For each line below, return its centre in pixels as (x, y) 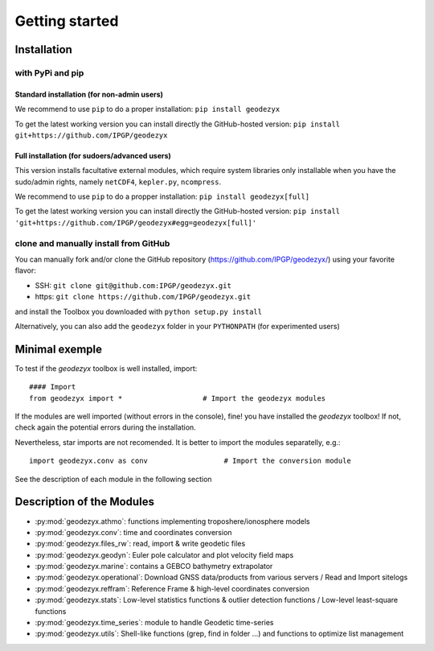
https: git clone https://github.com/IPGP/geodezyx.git (143, 297)
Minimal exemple (59, 349)
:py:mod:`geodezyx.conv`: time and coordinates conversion (133, 532)
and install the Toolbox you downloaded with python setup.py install (139, 311)
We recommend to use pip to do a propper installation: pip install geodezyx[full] (162, 196)
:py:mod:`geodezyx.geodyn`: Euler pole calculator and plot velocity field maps (164, 554)
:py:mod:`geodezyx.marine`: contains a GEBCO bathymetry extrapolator (154, 567)
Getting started (67, 21)
